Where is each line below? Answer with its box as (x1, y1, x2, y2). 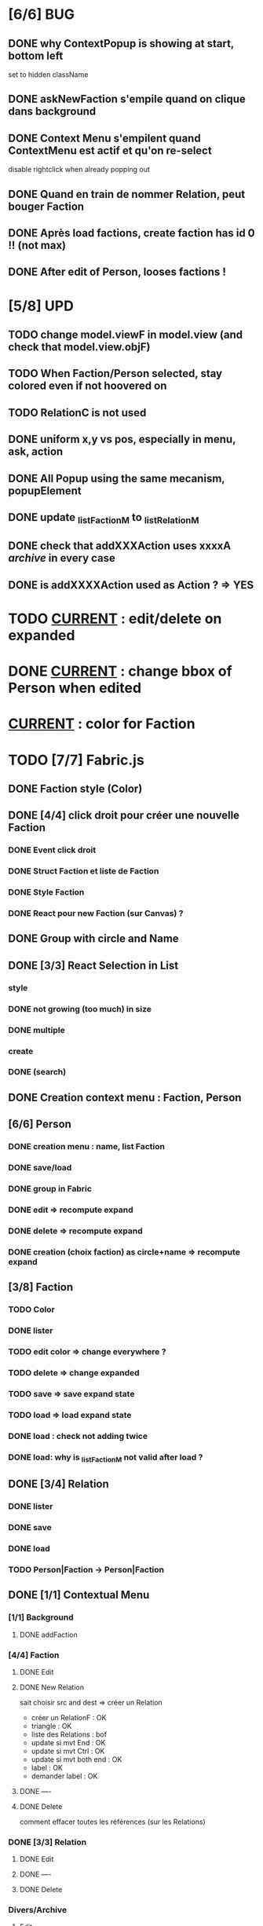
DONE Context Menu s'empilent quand (8, 131, 202, 145)
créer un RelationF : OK (31, 1712, 107, 1722)
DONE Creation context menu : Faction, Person (8, 1090, 242, 1104)
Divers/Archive (8, 1905, 68, 1916)
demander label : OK (31, 1771, 98, 1781)
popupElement (8, 484, 82, 497)
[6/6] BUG (8, 5, 75, 24)
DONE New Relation (19, 1683, 85, 1692)
